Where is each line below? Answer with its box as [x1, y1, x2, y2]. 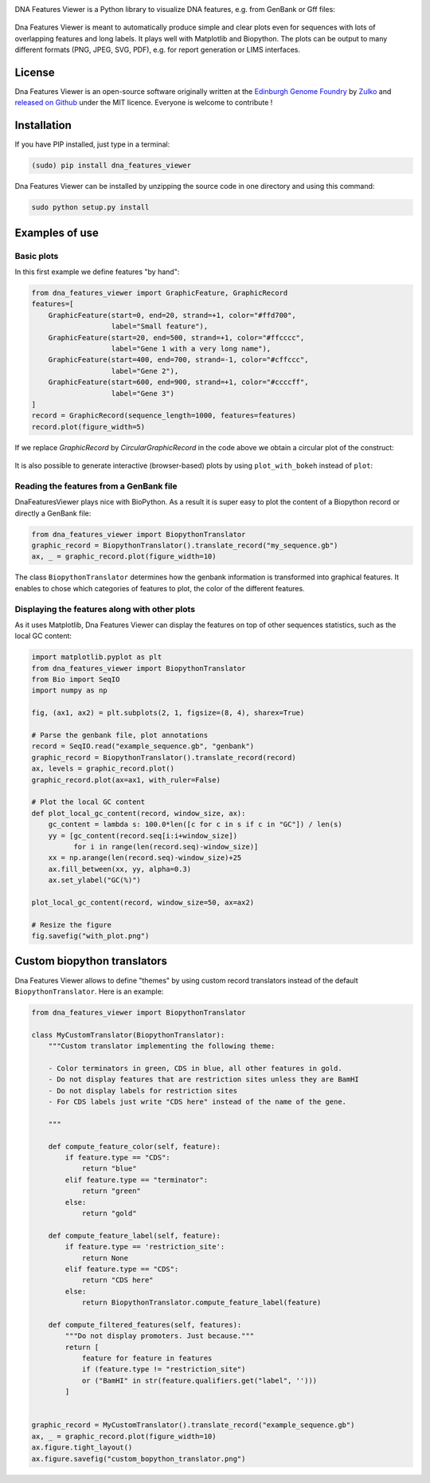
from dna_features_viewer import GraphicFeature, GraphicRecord [31, 288, 288, 298]
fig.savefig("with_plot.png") [31, 932, 150, 940]
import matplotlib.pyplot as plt [31, 653, 162, 661]
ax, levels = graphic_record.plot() [31, 764, 175, 773]
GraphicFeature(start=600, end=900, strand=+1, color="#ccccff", [48, 378, 309, 386]
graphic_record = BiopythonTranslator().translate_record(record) [31, 753, 296, 762]
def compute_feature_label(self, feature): [48, 1231, 221, 1240]
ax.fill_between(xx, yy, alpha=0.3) [48, 865, 191, 873]
